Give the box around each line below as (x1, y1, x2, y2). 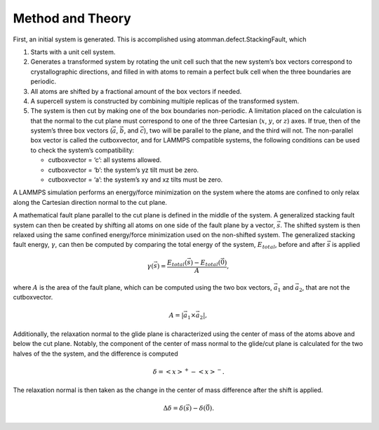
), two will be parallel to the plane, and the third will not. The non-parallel (144, 126, 354, 135)
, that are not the (302, 283, 350, 291)
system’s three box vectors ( (30, 126, 112, 135)
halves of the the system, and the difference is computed (13, 349, 178, 358)
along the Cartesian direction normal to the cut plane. (13, 198, 168, 206)
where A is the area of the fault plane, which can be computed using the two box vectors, (13, 283, 272, 291)
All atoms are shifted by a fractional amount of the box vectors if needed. (30, 87, 242, 95)
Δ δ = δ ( (163, 404, 186, 412)
